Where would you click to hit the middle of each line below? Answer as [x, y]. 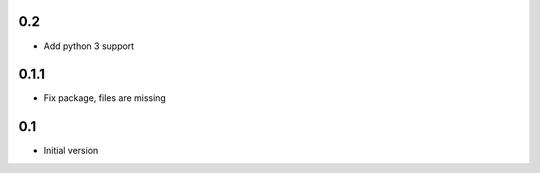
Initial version [71, 151]
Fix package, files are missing [105, 98]
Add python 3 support [89, 46]
